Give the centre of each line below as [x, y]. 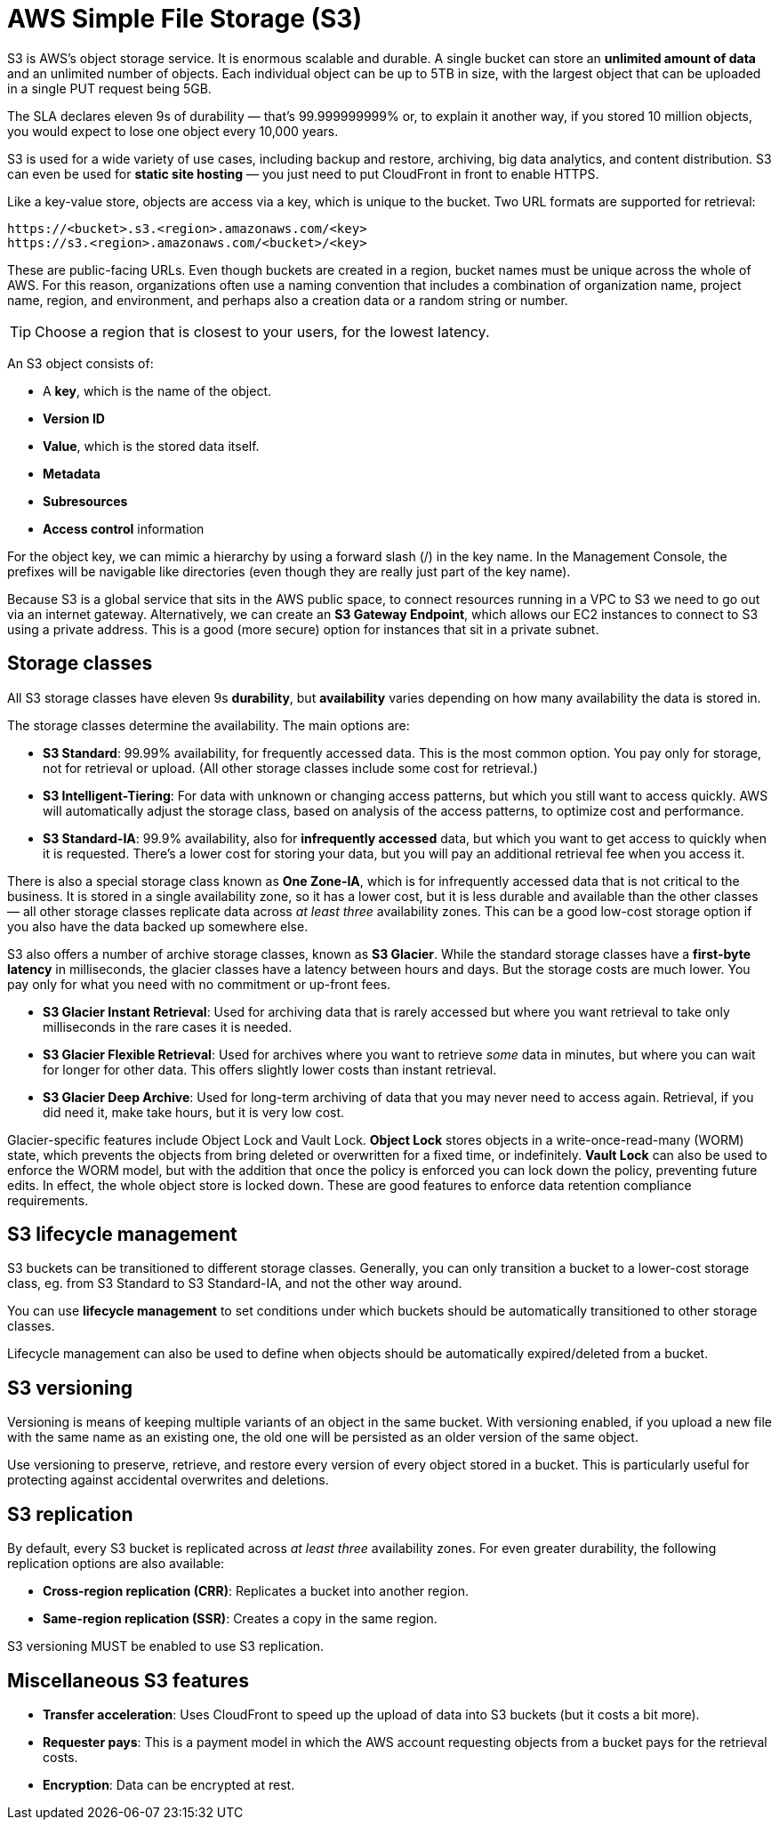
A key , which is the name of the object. [157, 390]
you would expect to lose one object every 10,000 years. [173, 131]
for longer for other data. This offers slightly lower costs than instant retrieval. [270, 1069]
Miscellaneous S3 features [128, 1680]
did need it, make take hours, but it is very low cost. [194, 1112]
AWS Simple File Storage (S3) [185, 19]
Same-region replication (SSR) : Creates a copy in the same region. [240, 1619]
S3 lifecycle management [122, 1235]
